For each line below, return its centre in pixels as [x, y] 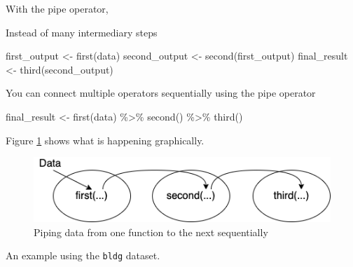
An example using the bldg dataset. [83, 255]
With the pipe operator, [57, 8]
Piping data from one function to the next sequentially [151, 232]
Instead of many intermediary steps [82, 32]
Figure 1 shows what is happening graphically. [105, 140]
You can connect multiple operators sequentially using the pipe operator [161, 93]
